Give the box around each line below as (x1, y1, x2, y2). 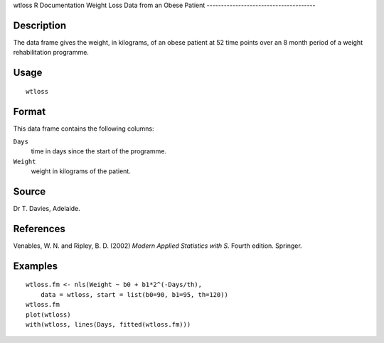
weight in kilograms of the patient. (31, 167, 131, 175)
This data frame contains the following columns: (13, 124, 154, 133)
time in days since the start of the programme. (31, 147, 167, 156)
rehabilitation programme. (13, 48, 89, 57)
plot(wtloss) (26, 310, 71, 319)
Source (13, 185, 46, 197)
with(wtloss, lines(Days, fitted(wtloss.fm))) (26, 320, 191, 328)
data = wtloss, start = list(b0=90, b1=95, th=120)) (40, 290, 229, 298)
